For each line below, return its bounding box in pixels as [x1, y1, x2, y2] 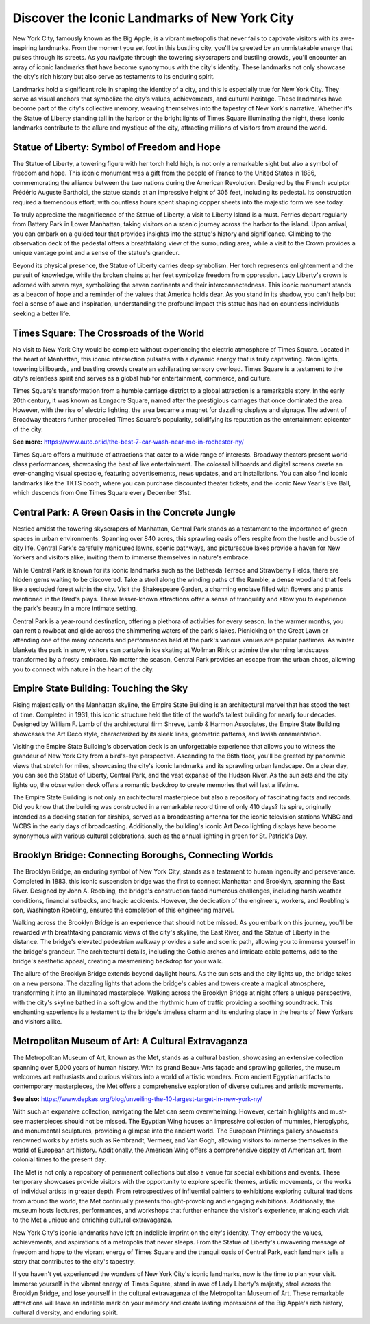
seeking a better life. [12, 309, 71, 317]
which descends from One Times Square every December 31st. [12, 489, 192, 497]
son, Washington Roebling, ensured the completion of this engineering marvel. [12, 906, 234, 915]
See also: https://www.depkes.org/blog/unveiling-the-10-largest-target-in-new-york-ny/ [12, 1094, 262, 1103]
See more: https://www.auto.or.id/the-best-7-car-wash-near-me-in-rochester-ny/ [12, 437, 245, 446]
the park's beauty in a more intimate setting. [12, 604, 138, 613]
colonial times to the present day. [12, 1155, 107, 1164]
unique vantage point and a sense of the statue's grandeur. [12, 249, 180, 257]
